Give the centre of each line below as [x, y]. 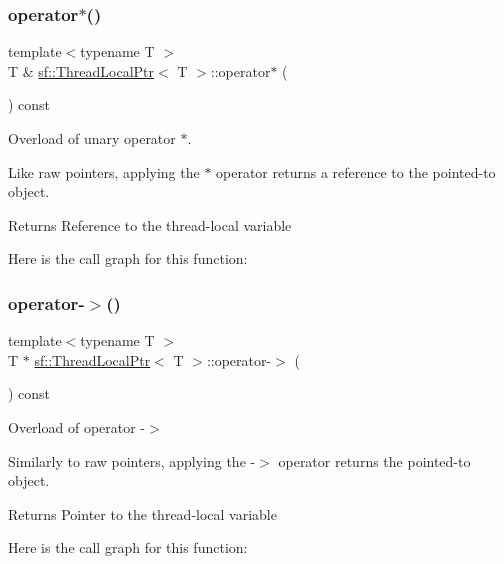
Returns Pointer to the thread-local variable [142, 513]
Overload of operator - [77, 426]
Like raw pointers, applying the [104, 171]
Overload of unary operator [92, 138]
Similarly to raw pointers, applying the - [132, 460]
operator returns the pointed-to [374, 460]
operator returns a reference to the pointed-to [356, 171]
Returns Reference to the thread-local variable [150, 224]
